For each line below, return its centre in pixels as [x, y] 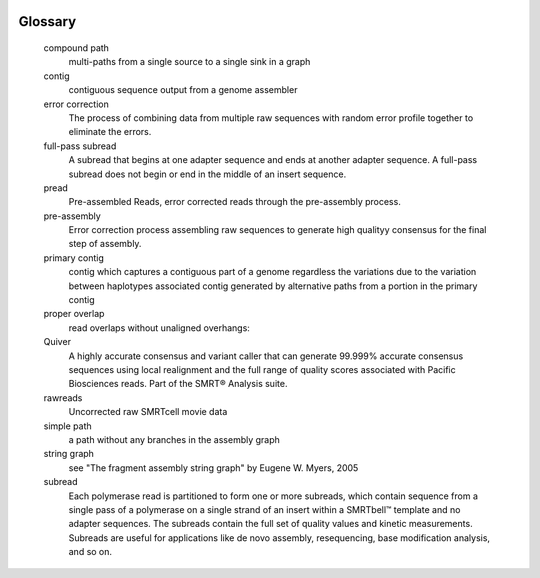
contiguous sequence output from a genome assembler [183, 90]
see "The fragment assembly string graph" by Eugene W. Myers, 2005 [213, 467]
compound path [76, 48]
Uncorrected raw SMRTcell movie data [148, 412]
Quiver [57, 342]
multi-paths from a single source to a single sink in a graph [189, 62]
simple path [67, 426]
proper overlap [74, 314]
